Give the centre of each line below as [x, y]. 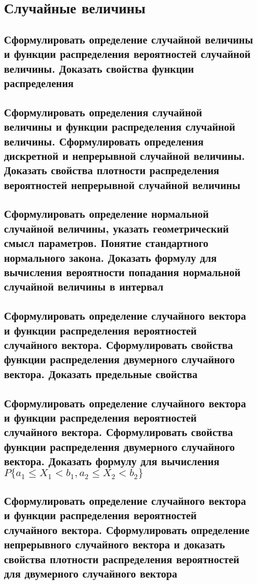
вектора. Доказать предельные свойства [101, 373]
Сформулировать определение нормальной [107, 214]
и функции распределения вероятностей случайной [127, 54]
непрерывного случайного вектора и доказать [115, 544]
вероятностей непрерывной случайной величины [122, 184]
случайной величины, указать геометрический [116, 228]
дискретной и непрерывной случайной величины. [125, 155]
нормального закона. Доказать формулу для [110, 257]
